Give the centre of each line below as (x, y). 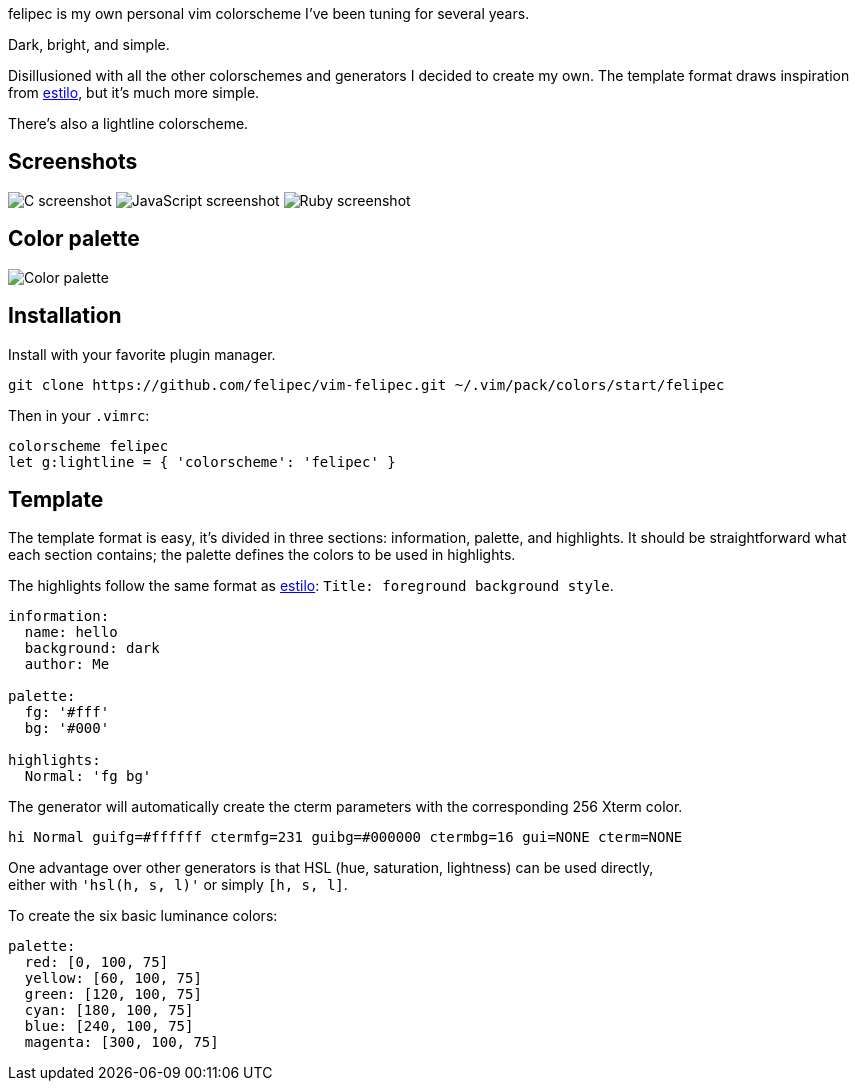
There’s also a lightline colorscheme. (128, 123)
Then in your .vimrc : (79, 415)
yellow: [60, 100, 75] (113, 978)
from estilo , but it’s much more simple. (134, 92)
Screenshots (73, 162)
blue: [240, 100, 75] (109, 1026)
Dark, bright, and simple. (89, 44)
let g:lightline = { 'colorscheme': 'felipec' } (202, 461)
